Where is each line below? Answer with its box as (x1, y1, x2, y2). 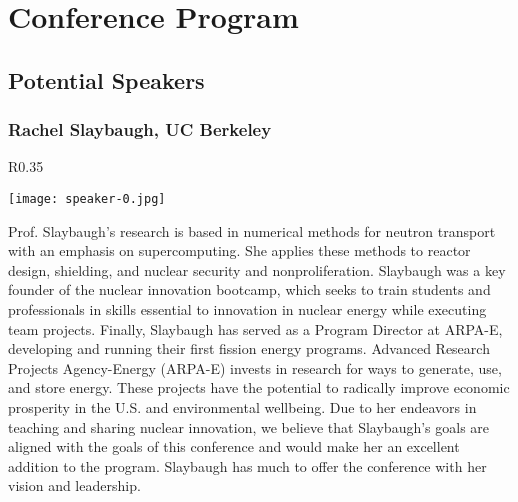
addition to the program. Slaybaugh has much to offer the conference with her (8, 455, 487, 476)
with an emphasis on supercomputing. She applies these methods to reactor (8, 240, 471, 261)
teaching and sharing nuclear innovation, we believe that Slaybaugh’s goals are (8, 416, 490, 437)
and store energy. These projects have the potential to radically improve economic (8, 377, 510, 398)
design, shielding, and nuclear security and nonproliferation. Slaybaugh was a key (8, 259, 506, 280)
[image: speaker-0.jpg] (8, 191, 166, 206)
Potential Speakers (8, 64, 205, 95)
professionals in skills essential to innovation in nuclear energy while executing (8, 299, 487, 319)
